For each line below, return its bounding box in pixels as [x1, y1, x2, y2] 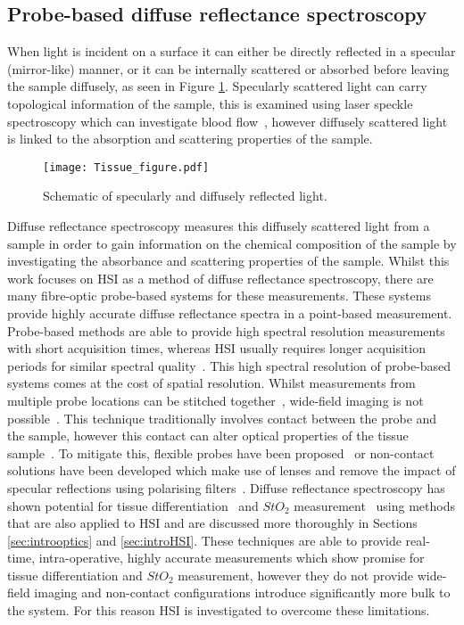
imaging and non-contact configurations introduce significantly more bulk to [34, 583, 451, 602]
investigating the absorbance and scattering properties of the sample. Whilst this [7, 251, 450, 270]
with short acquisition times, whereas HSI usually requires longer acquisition [7, 339, 426, 358]
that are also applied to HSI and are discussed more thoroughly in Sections [7, 514, 418, 532]
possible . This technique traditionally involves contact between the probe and [7, 408, 437, 427]
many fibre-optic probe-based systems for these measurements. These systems [7, 286, 431, 305]
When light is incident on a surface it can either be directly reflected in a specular [7, 42, 456, 61]
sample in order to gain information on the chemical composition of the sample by [7, 234, 457, 252]
